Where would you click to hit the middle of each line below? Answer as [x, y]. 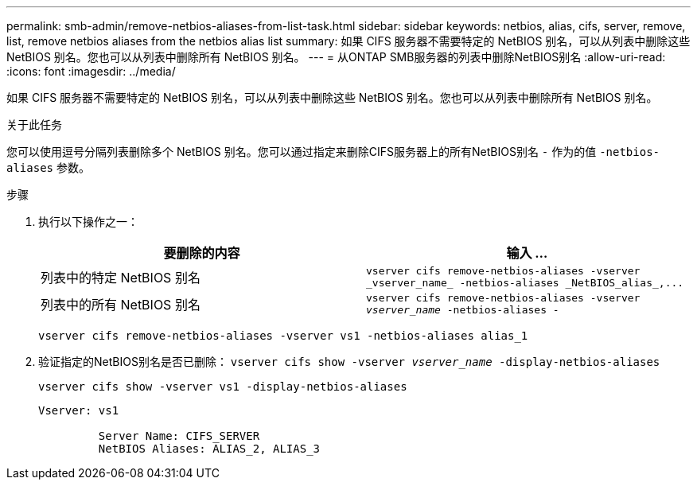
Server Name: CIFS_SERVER [179, 436]
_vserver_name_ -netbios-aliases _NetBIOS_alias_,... [525, 283]
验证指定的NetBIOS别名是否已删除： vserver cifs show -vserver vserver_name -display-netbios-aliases [349, 362]
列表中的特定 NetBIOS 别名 [121, 278]
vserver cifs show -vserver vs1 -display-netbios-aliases [223, 387]
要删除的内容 [202, 253]
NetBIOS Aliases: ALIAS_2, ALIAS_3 [209, 449]
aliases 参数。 [48, 167]
